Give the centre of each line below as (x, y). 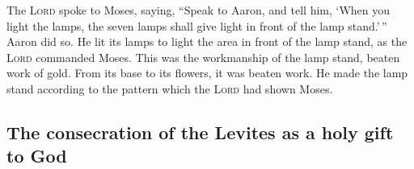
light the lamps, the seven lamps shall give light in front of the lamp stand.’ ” (197, 25)
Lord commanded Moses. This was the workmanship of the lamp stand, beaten (203, 57)
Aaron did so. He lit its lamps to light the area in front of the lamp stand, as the (207, 41)
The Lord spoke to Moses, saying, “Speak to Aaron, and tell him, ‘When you (199, 10)
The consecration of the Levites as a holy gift (200, 132)
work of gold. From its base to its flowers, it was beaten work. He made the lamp (207, 73)
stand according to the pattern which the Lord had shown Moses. (170, 88)
